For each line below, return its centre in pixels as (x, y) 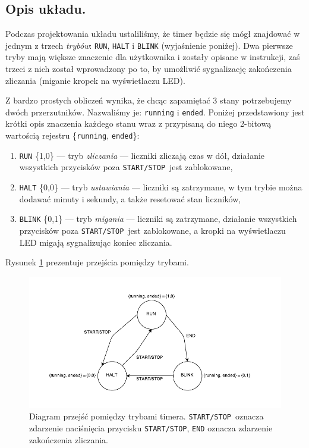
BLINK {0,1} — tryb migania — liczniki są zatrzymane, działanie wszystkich (158, 219)
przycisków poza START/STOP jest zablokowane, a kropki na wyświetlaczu (152, 230)
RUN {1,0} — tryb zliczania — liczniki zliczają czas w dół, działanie (142, 155)
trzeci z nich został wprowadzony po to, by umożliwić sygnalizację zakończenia (149, 69)
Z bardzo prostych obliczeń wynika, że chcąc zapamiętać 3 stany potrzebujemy (149, 100)
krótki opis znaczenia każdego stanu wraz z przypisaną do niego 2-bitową (138, 123)
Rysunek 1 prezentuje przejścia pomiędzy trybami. (97, 262)
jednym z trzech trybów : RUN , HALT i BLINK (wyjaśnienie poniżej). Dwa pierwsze (149, 45)
